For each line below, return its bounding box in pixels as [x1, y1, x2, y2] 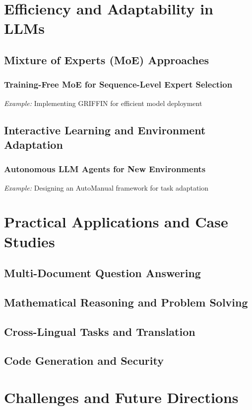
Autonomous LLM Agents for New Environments [4, 163, 206, 175]
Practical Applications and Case [4, 211, 228, 232]
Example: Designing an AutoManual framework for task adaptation [4, 182, 209, 193]
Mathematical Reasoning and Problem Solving [4, 294, 248, 309]
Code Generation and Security [4, 353, 164, 368]
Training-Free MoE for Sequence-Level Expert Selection [4, 78, 233, 91]
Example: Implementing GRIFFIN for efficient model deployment [4, 98, 202, 108]
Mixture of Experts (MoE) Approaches [4, 52, 209, 67]
